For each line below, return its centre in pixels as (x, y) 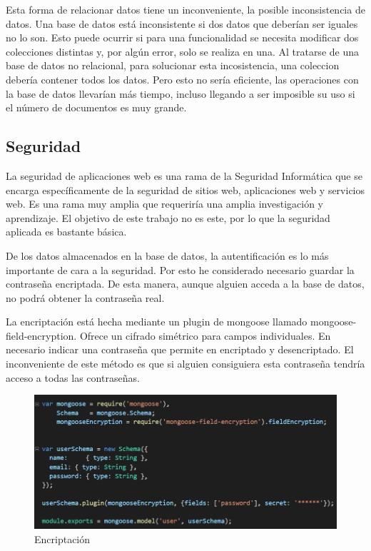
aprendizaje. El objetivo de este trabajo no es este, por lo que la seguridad (168, 217)
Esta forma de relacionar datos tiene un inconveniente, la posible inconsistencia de (185, 9)
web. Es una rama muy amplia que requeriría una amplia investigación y (165, 204)
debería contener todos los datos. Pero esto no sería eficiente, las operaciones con (182, 79)
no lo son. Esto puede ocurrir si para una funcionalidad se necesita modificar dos (182, 37)
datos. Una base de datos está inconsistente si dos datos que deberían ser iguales (182, 23)
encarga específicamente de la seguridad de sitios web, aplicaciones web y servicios (185, 189)
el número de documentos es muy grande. (96, 107)
